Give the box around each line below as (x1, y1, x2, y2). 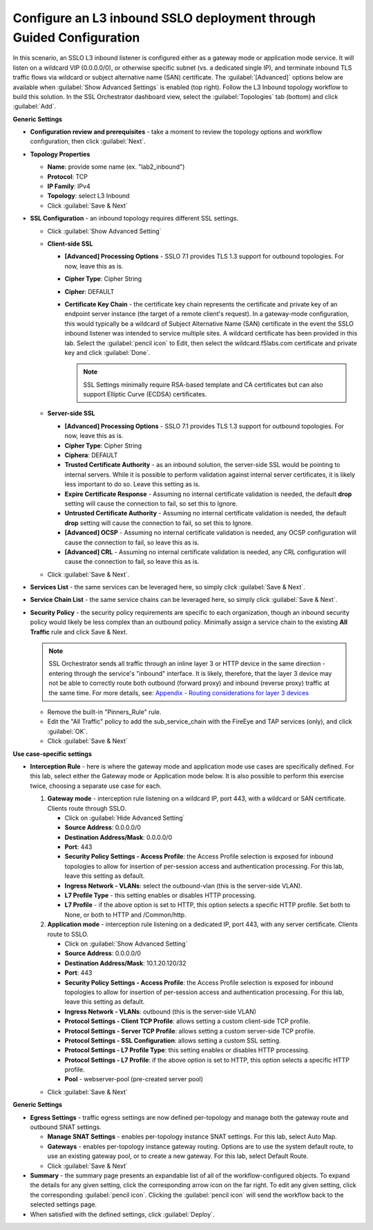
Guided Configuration (12, 30, 140, 45)
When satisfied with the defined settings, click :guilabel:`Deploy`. (30, 1210, 215, 1218)
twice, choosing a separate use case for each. (30, 782, 162, 790)
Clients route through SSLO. (47, 804, 127, 812)
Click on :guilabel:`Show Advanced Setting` (64, 939, 188, 948)
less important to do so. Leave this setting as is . (64, 480, 200, 488)
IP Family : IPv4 (47, 182, 90, 190)
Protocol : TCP (47, 172, 88, 181)
